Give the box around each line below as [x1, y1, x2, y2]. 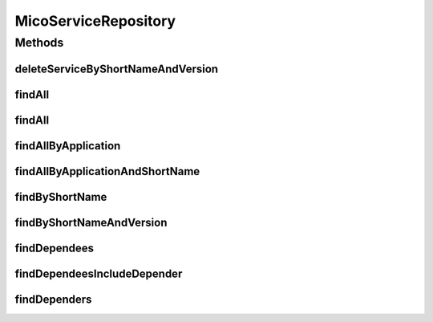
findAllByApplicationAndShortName [14, 165, 200, 178]
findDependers [14, 292, 92, 306]
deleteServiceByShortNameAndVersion [14, 62, 219, 75]
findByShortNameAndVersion [14, 215, 168, 229]
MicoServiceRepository [14, 12, 176, 30]
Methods [14, 35, 64, 50]
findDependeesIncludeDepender [14, 267, 183, 280]
